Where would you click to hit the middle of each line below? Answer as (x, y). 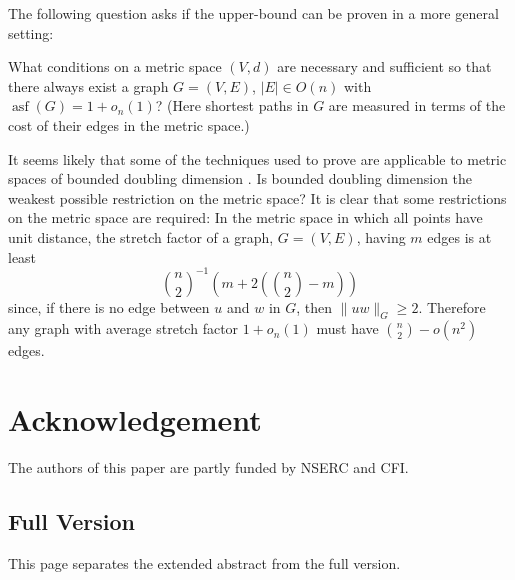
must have (347, 328)
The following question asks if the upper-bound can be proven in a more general (253, 13)
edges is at (459, 236)
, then (314, 306)
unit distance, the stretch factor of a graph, (141, 236)
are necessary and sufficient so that (384, 66)
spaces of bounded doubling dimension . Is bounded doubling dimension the (240, 178)
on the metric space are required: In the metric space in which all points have (245, 217)
